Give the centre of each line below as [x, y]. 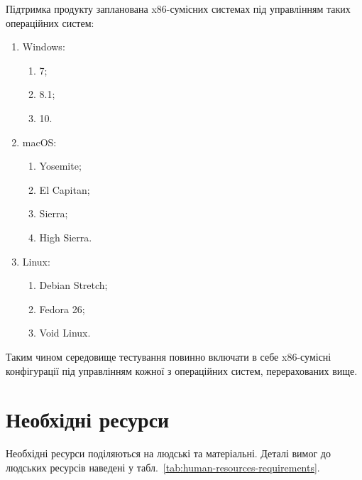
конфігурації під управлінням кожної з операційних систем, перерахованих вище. [182, 370]
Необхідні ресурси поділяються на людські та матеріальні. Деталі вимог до [168, 453]
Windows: [44, 47]
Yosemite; [60, 166]
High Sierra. [66, 237]
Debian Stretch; [73, 285]
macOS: [39, 142]
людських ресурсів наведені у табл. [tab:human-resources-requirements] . [163, 467]
